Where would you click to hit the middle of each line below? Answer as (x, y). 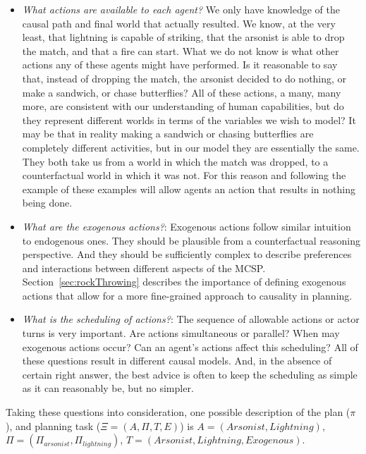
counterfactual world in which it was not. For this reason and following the (184, 175)
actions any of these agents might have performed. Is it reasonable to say (180, 65)
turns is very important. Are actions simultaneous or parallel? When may (181, 333)
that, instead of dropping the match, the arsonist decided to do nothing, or (184, 78)
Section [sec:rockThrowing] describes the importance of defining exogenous (184, 282)
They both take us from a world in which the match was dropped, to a (175, 161)
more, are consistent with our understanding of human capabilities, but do (183, 106)
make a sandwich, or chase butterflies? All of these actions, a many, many (182, 92)
